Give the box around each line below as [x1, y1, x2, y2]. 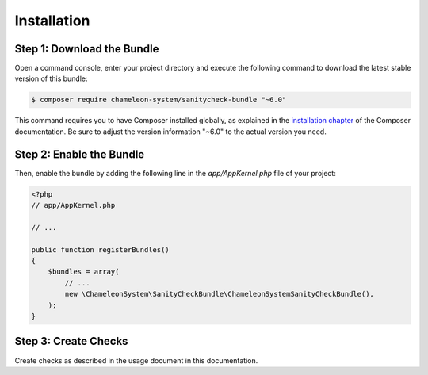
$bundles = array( [48, 267, 120, 277]
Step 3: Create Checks [14, 335, 128, 348]
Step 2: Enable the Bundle [14, 147, 145, 161]
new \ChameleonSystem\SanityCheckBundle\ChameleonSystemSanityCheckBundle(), [64, 289, 374, 299]
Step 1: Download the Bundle [14, 42, 159, 55]
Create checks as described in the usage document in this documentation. [14, 355, 258, 365]
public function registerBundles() [31, 245, 170, 254]
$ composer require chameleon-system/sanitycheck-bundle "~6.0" [31, 95, 287, 105]
